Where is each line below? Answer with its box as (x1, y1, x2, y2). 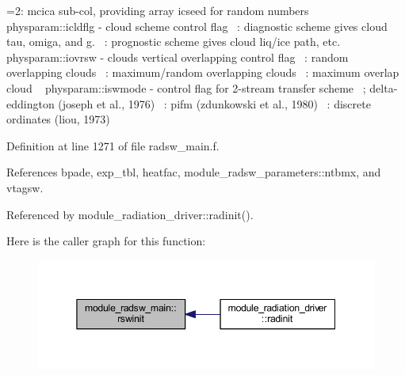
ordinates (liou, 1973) (6, 111, 110, 127)
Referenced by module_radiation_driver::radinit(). (6, 206, 254, 222)
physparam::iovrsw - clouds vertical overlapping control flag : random (6, 48, 349, 65)
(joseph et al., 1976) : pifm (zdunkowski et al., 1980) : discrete (58, 95, 371, 112)
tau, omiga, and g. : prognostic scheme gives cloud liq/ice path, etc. (6, 33, 341, 50)
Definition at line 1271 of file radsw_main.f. (6, 137, 220, 153)
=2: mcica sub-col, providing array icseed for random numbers (6, 2, 309, 18)
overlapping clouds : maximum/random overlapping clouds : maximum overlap (6, 64, 399, 81)
